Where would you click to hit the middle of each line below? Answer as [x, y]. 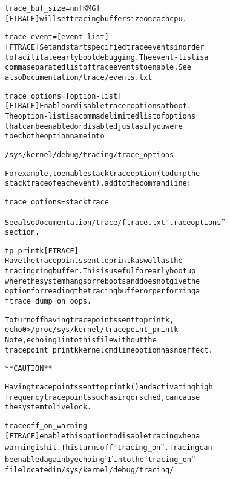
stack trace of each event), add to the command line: [98, 184]
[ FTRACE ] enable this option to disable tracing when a [103, 436]
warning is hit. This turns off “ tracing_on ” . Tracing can [109, 447]
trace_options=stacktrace [57, 202]
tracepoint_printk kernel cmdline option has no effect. [109, 350]
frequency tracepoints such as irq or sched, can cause [103, 397]
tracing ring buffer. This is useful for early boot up [100, 271]
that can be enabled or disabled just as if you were [94, 126]
